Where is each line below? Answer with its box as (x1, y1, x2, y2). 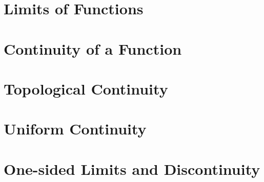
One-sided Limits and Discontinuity (4, 158, 260, 179)
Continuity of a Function (4, 38, 182, 59)
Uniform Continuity (4, 118, 147, 139)
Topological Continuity (4, 78, 168, 99)
